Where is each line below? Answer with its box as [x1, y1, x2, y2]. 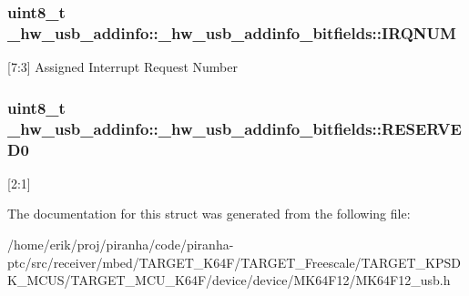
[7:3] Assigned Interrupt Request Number [7, 57, 238, 77]
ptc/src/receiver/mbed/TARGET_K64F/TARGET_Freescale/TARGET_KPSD [7, 252, 461, 271]
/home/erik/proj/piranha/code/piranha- [7, 234, 234, 253]
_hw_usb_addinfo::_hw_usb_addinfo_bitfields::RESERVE [7, 117, 462, 139]
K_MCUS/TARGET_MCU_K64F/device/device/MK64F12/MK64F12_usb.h [7, 270, 451, 290]
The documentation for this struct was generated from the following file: [7, 204, 411, 223]
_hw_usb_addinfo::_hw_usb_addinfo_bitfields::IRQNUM [7, 21, 456, 44]
